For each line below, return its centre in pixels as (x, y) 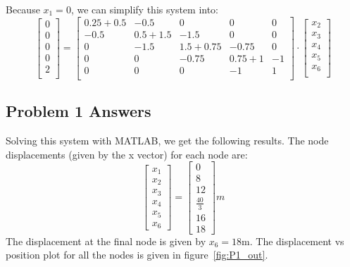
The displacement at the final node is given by (106, 241)
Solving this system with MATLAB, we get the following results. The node (167, 140)
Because (23, 9)
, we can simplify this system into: (145, 9)
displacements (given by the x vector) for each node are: (127, 154)
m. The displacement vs (293, 241)
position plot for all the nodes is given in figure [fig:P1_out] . (137, 255)
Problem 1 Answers (79, 111)
